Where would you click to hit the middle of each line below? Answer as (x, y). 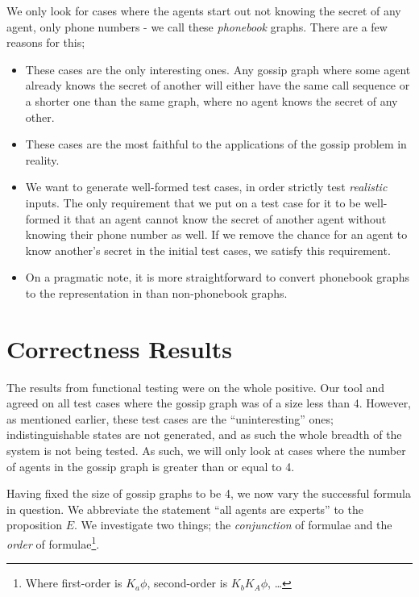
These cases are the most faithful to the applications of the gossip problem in (216, 144)
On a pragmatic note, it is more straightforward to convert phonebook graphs (217, 277)
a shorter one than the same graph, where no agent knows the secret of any (212, 100)
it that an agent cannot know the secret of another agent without (225, 218)
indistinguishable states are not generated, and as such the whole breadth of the (204, 434)
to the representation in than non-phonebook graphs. (156, 292)
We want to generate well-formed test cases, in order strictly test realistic (206, 187)
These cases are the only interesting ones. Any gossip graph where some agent (218, 69)
